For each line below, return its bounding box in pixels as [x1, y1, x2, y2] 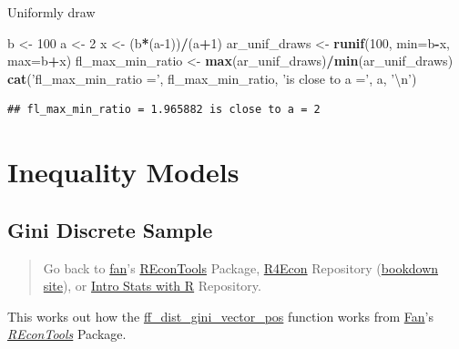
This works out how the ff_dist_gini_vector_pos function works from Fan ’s [7, 306, 433, 325]
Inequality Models [7, 153, 240, 190]
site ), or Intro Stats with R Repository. [43, 276, 261, 295]
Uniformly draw [7, 3, 96, 21]
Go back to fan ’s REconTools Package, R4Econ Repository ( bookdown [43, 258, 439, 277]
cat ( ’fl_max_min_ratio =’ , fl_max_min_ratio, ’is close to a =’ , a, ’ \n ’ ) [7, 68, 417, 87]
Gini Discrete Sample [7, 215, 213, 243]
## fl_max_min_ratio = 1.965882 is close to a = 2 [7, 103, 321, 117]
